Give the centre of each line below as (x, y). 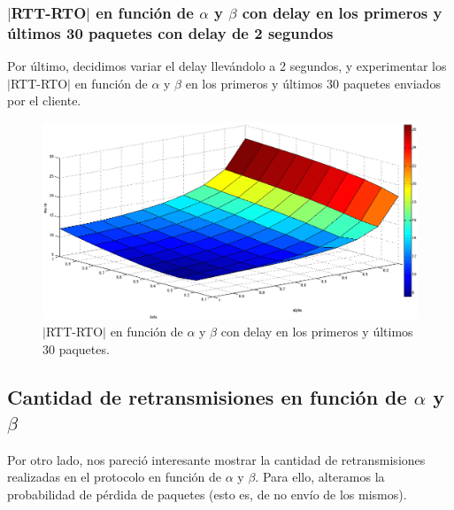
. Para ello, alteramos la (320, 477)
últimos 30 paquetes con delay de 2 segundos (170, 32)
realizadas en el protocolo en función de (115, 477)
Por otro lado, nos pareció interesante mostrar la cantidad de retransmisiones (216, 459)
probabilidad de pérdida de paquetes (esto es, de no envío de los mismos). (207, 494)
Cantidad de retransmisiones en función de (207, 396)
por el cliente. (44, 100)
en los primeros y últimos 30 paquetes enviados (313, 83)
